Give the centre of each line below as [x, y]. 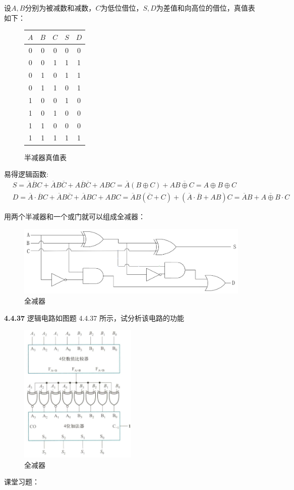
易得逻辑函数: [26, 174]
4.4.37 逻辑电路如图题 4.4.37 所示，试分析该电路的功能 [94, 317]
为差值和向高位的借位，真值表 [205, 8]
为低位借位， [122, 8]
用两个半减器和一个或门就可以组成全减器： [75, 216]
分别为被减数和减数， [60, 8]
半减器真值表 [45, 157]
